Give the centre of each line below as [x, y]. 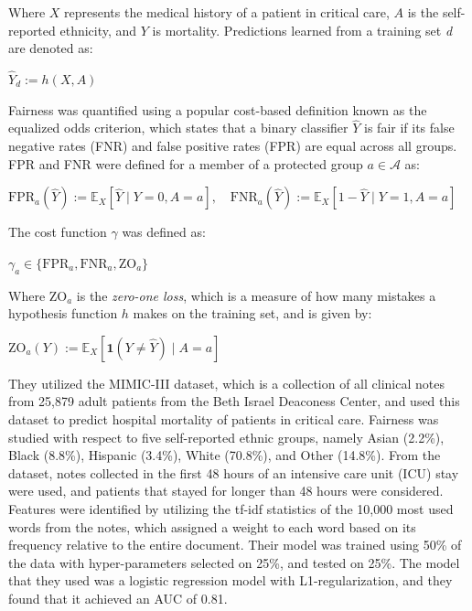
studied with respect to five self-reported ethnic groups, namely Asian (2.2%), [226, 437]
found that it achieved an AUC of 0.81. [118, 598]
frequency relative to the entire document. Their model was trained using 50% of [235, 545]
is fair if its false [409, 128]
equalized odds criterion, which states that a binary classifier [178, 128]
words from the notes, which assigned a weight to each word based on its [212, 526]
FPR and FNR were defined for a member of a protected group [186, 163]
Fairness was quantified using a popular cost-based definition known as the [218, 109]
